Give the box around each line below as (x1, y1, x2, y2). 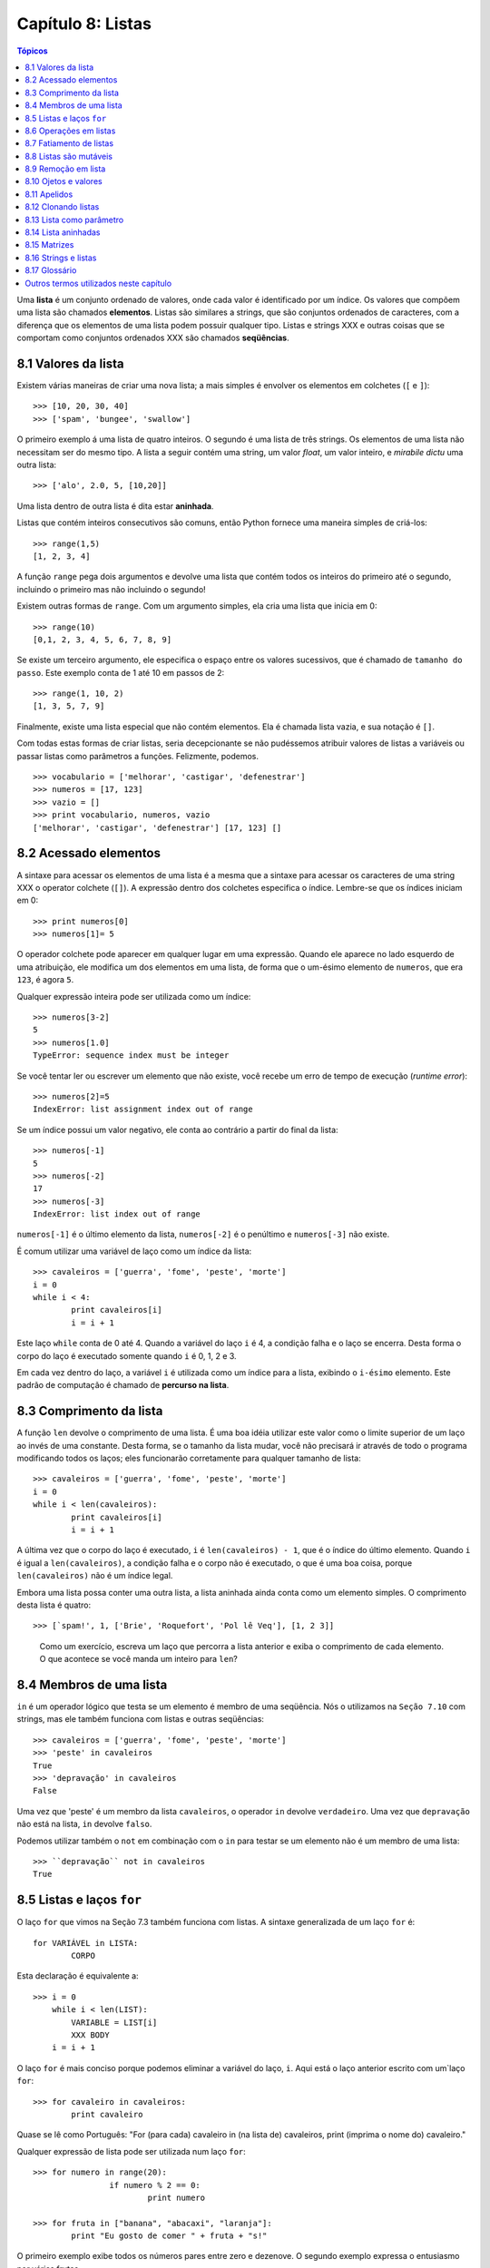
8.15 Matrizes (24, 240, 74, 250)
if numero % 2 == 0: (109, 2180, 201, 2190)
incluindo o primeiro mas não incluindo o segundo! (16, 583, 206, 594)
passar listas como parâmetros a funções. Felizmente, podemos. (16, 750, 259, 761)
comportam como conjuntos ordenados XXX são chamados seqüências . (16, 332, 289, 344)
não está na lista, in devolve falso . (16, 1819, 152, 1830)
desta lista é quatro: (16, 1599, 92, 1610)
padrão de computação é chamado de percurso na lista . (16, 1380, 230, 1391)
